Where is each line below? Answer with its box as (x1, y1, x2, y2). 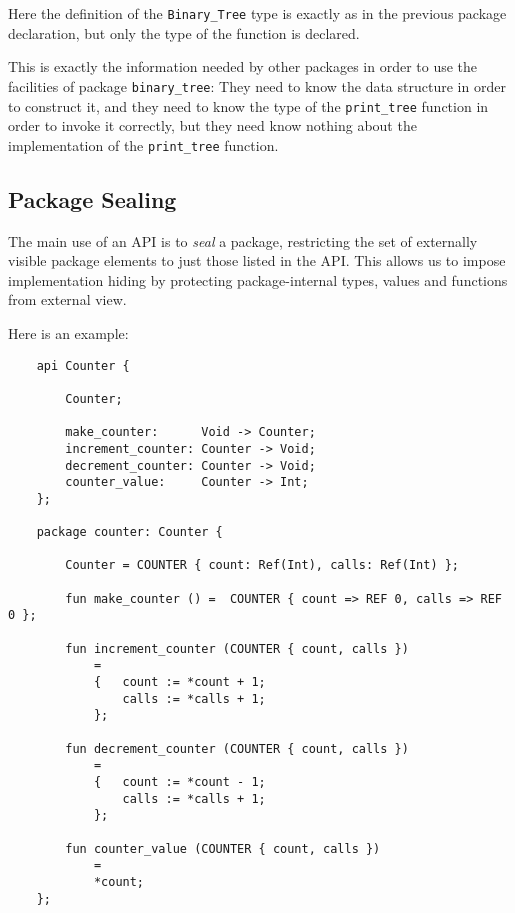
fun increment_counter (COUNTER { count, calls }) (65, 641, 409, 656)
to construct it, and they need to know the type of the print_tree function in (8, 95, 489, 116)
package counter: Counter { (36, 525, 223, 540)
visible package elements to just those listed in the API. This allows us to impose (8, 250, 506, 271)
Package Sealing (8, 183, 177, 214)
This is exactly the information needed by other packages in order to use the (8, 56, 478, 77)
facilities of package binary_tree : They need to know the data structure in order (8, 75, 506, 96)
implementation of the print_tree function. (8, 134, 279, 155)
